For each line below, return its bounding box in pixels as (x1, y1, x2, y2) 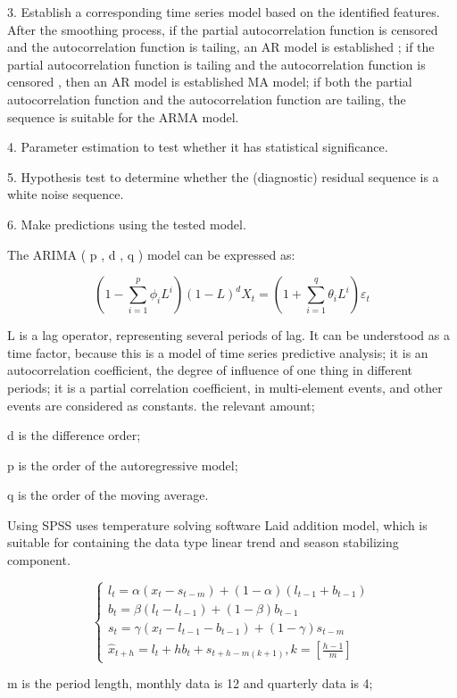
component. (7, 551, 71, 569)
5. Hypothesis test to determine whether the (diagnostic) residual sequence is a (7, 167, 439, 186)
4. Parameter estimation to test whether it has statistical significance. (7, 137, 388, 156)
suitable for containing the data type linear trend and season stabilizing (7, 533, 399, 552)
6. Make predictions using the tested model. (7, 214, 246, 233)
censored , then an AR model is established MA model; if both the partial (7, 72, 412, 91)
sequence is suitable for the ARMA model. (7, 107, 239, 126)
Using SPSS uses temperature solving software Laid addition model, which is (7, 515, 428, 534)
